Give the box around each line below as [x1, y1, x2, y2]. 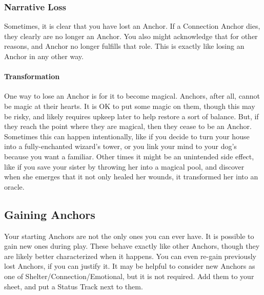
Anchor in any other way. [4, 51, 84, 61]
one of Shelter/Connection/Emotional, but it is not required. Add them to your [4, 270, 254, 281]
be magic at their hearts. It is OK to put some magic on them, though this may [4, 100, 255, 111]
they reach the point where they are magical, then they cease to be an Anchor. [4, 121, 252, 132]
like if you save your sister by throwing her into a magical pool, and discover [4, 161, 245, 172]
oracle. [4, 181, 25, 192]
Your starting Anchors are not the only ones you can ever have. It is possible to [4, 230, 254, 241]
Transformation [4, 71, 60, 82]
